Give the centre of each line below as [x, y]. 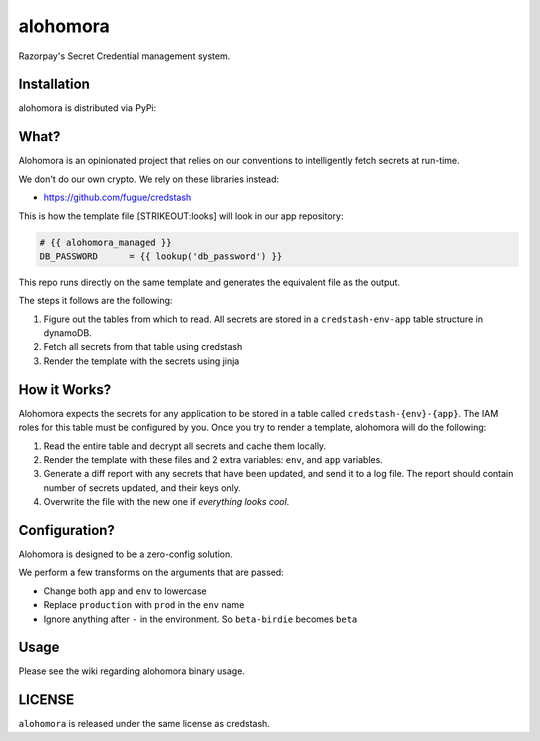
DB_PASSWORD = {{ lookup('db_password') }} [161, 256]
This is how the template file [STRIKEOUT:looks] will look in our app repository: [181, 216]
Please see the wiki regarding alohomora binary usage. [131, 671]
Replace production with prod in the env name [144, 605]
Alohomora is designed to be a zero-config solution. [126, 554]
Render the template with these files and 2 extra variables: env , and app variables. [213, 459]
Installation [54, 84]
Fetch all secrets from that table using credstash [143, 347]
